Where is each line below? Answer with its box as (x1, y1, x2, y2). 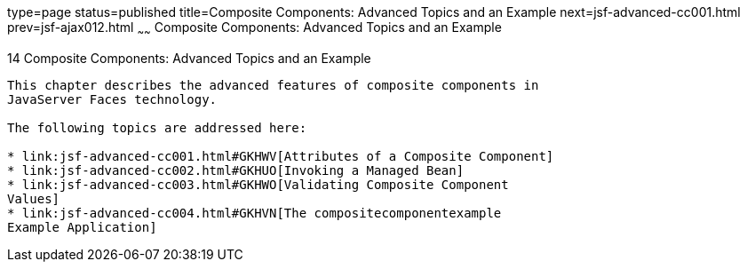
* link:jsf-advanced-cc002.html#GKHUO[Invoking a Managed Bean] (7, 162, 465, 178)
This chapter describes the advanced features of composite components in (7, 77, 539, 92)
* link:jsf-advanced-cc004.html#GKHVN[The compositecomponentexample (7, 205, 502, 220)
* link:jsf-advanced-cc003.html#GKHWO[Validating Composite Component (7, 177, 509, 192)
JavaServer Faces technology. (7, 91, 218, 107)
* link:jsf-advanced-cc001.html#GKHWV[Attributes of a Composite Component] (7, 148, 554, 163)
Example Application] (7, 219, 157, 234)
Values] (7, 191, 60, 206)
